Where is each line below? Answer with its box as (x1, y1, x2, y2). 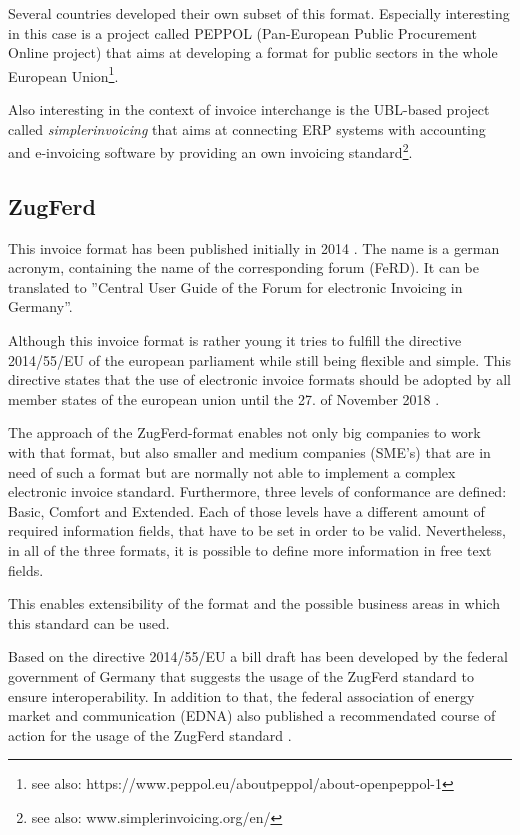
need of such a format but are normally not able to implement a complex (8, 461, 456, 482)
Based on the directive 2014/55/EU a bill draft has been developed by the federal (8, 646, 508, 667)
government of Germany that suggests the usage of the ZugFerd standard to (8, 665, 474, 686)
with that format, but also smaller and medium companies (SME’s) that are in (8, 442, 491, 463)
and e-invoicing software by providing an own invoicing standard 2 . (8, 139, 413, 162)
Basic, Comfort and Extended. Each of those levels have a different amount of (8, 500, 485, 521)
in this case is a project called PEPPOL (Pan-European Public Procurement (8, 22, 477, 43)
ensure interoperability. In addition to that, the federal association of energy (8, 685, 475, 706)
